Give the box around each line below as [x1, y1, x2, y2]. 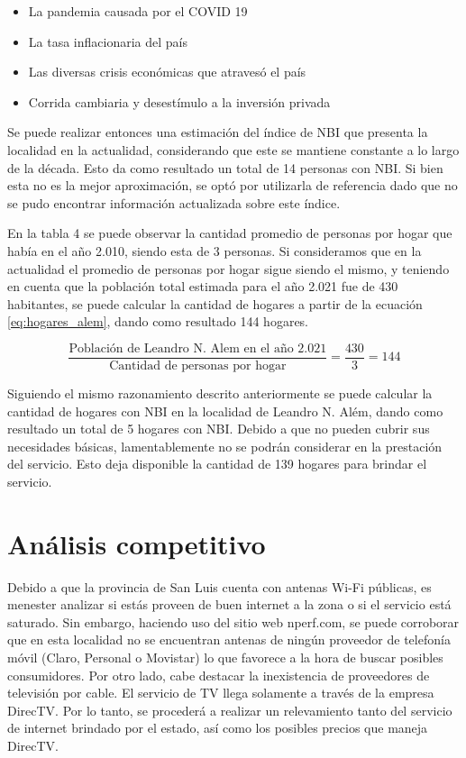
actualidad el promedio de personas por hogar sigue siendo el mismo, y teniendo [7, 259, 450, 278]
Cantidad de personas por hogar [109, 359, 287, 372]
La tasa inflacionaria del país [28, 32, 187, 50]
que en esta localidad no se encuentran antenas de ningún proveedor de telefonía [7, 630, 451, 649]
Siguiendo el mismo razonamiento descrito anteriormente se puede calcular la [7, 383, 433, 402]
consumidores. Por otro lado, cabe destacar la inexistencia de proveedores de [7, 665, 430, 684]
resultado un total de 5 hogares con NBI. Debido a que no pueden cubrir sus [7, 419, 430, 438]
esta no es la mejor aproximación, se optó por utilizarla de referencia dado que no [7, 176, 458, 195]
